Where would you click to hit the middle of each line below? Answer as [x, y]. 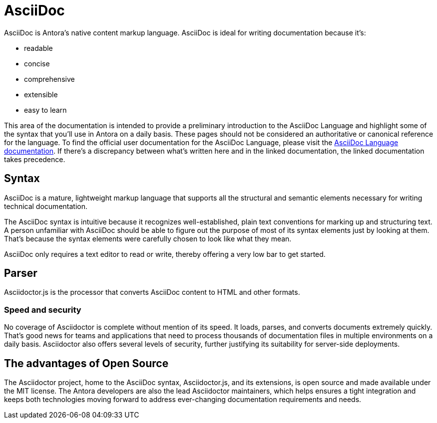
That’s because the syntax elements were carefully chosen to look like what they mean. [148, 238]
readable [38, 48]
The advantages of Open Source [86, 363]
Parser [21, 273]
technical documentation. [46, 206]
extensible [41, 94]
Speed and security [43, 310]
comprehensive [49, 79]
